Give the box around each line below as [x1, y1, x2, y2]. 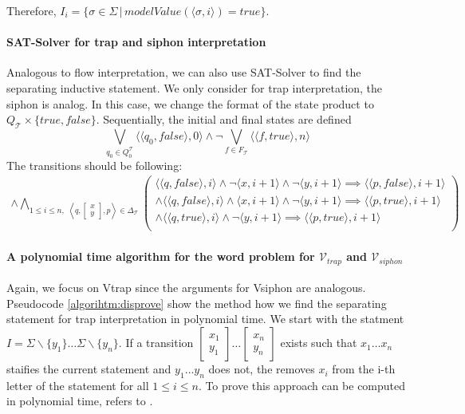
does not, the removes [208, 361, 315, 377]
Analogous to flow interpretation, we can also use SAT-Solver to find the [6, 64, 361, 81]
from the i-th [332, 361, 396, 377]
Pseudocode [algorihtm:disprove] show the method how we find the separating [6, 294, 387, 311]
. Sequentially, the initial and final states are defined [96, 111, 352, 128]
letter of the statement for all [6, 377, 149, 393]
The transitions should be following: [6, 156, 183, 173]
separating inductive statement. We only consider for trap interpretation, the [6, 79, 383, 96]
